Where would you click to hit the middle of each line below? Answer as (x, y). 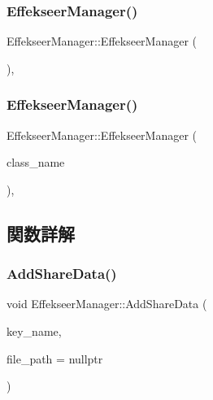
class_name (36, 162)
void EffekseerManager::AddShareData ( (107, 304)
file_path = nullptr (55, 358)
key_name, (34, 331)
